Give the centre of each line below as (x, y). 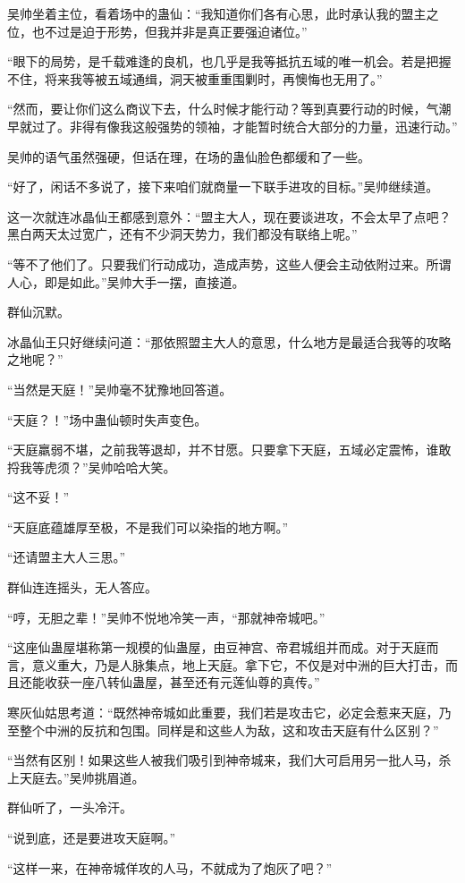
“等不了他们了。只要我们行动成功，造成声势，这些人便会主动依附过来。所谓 (229, 263)
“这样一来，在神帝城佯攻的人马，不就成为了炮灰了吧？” (170, 867)
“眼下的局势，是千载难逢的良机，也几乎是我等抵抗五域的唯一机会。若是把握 (229, 61)
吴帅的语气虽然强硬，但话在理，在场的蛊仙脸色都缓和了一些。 (189, 156)
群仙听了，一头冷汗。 (70, 807)
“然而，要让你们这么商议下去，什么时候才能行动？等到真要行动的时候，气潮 (229, 109)
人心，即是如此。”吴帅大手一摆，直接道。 (126, 281)
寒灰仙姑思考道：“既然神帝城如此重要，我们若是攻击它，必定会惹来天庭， (223, 713)
